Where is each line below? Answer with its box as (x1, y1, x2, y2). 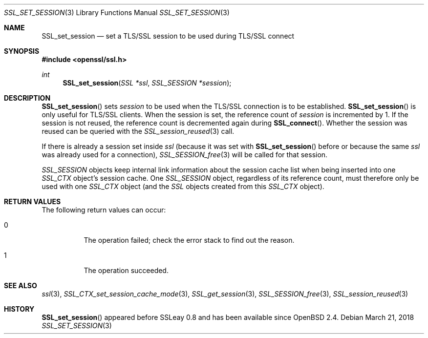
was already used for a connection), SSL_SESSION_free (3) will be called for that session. (42, 150, 328, 159)
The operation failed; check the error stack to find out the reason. (84, 236, 295, 244)
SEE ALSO (4, 281, 37, 290)
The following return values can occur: (42, 206, 166, 214)
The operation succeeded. (84, 266, 169, 275)
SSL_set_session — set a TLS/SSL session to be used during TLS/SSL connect (42, 32, 295, 40)
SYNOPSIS (4, 47, 40, 55)
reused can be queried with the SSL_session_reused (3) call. (42, 127, 235, 135)
